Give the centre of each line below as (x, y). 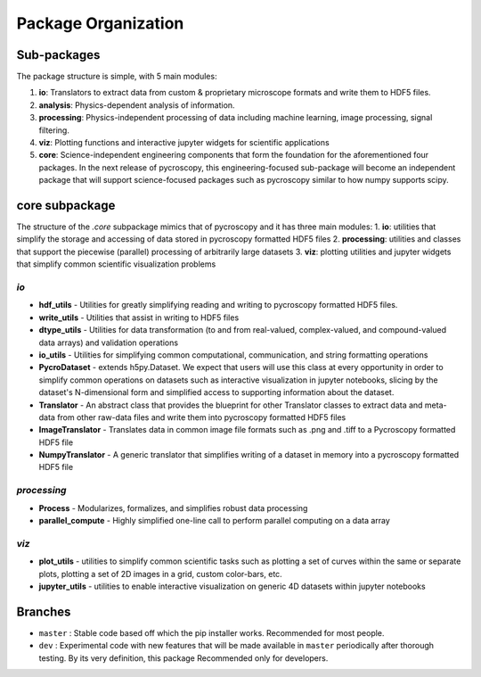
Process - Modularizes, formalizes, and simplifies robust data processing (173, 508)
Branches (44, 611)
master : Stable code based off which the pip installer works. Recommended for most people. (212, 632)
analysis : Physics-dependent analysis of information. (137, 105)
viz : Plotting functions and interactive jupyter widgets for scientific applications (184, 143)
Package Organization (100, 23)
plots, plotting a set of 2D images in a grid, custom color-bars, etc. (160, 574)
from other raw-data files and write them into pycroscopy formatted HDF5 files (201, 417)
